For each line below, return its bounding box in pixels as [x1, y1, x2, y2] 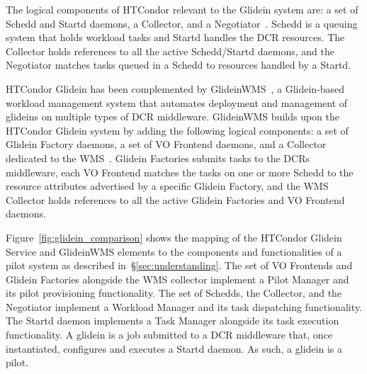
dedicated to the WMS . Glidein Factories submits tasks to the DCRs [6, 150, 310, 165]
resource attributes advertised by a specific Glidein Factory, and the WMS [6, 178, 329, 193]
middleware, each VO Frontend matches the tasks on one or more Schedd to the [6, 164, 354, 179]
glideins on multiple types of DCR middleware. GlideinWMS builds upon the [6, 109, 339, 124]
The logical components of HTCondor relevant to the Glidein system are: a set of [6, 2, 358, 16]
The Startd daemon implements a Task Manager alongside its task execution [6, 313, 339, 328]
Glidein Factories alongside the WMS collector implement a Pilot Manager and [6, 271, 349, 286]
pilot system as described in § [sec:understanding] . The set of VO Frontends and [6, 258, 353, 273]
